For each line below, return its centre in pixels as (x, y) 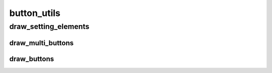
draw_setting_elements (49, 26)
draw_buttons (32, 59)
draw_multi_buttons (42, 43)
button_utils (35, 13)
